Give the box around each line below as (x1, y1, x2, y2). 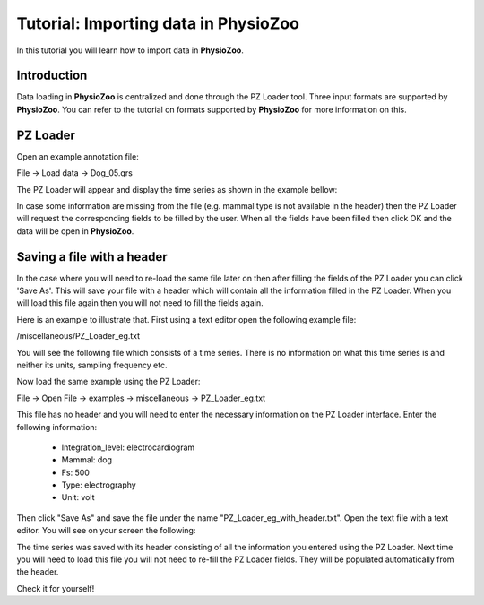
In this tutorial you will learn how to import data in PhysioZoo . (16, 45, 244, 56)
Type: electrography (61, 480, 136, 490)
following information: (16, 421, 98, 432)
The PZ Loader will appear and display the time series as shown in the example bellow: (16, 184, 338, 194)
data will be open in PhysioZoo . (16, 225, 134, 237)
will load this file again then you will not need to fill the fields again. (16, 298, 264, 308)
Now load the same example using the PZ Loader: (16, 376, 201, 387)
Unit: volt (61, 492, 95, 503)
